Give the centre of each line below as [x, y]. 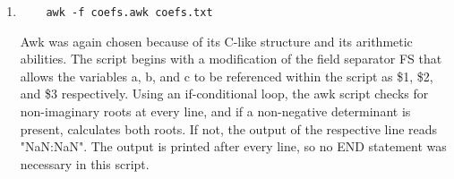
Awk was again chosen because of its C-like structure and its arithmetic [216, 41]
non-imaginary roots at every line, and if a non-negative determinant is [215, 111]
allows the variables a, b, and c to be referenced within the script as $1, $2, [227, 76]
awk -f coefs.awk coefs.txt [129, 13]
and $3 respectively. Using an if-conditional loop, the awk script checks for [224, 94]
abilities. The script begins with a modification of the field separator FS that [231, 59]
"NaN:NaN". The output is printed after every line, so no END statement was [233, 146]
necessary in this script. [85, 163]
